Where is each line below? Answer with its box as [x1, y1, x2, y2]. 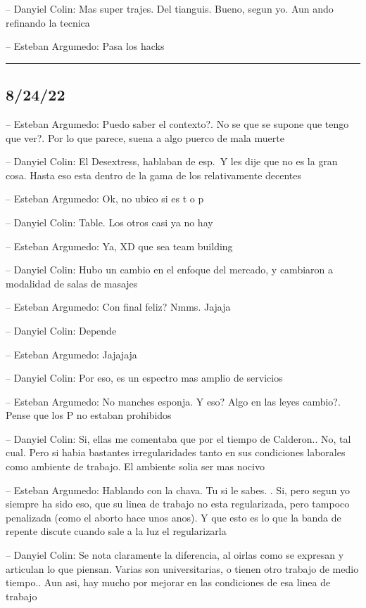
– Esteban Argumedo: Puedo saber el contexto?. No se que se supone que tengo [6, 116, 349, 131]
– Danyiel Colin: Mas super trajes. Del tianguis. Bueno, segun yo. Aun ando [6, 1, 334, 15]
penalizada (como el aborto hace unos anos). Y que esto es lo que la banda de [6, 510, 341, 524]
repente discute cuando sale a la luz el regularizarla [6, 524, 227, 538]
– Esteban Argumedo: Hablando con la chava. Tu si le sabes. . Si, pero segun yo [6, 482, 351, 497]
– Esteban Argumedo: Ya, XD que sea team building [6, 238, 233, 253]
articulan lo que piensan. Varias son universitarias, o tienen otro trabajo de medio [6, 561, 359, 576]
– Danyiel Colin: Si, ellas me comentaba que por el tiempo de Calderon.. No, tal [6, 431, 351, 446]
